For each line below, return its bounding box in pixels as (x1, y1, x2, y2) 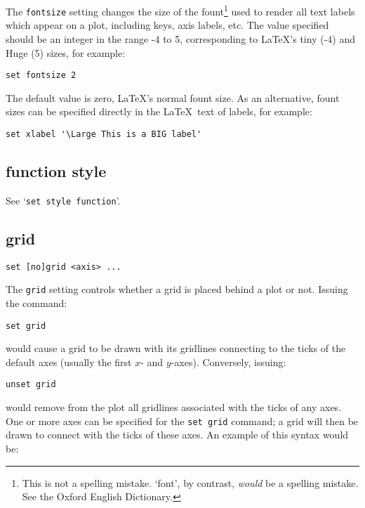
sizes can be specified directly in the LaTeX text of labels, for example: (6, 104, 312, 119)
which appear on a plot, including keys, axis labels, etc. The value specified (6, 18, 329, 32)
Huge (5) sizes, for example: (6, 45, 126, 60)
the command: (6, 295, 67, 310)
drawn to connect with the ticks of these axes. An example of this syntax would (6, 427, 349, 442)
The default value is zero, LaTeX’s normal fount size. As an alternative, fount (6, 90, 340, 105)
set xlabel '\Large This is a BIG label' (6, 129, 202, 139)
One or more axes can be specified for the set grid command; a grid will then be (6, 413, 359, 428)
